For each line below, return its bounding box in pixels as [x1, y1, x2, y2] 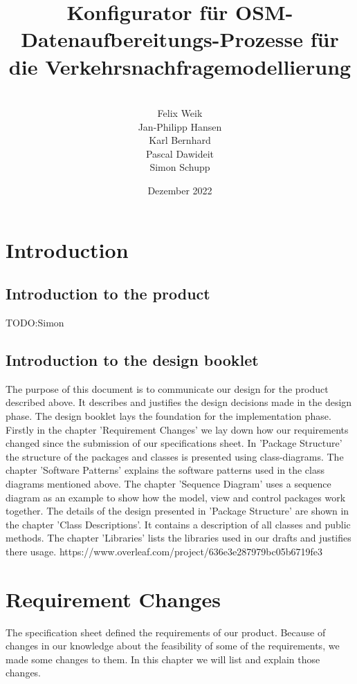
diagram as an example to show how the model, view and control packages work [6, 490, 346, 504]
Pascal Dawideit [145, 146, 214, 160]
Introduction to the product [6, 283, 210, 304]
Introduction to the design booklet [6, 349, 259, 371]
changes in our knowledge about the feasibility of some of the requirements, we [6, 638, 340, 653]
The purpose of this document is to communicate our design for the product [6, 381, 329, 396]
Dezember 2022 [147, 183, 212, 198]
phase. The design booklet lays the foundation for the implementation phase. [6, 409, 331, 423]
